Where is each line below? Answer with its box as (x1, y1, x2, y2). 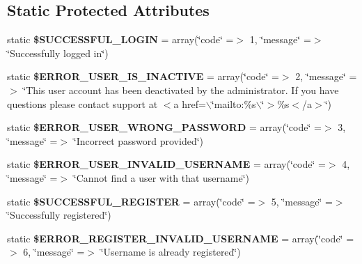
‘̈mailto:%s (211, 96, 256, 111)
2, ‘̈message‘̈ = (295, 69, 357, 84)
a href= (173, 96, 206, 111)
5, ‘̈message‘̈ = (271, 194, 333, 208)
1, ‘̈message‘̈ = (249, 32, 311, 47)
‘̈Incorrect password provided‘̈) (73, 133, 204, 148)
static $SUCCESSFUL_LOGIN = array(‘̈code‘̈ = (7, 32, 234, 47)
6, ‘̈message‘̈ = (23, 244, 85, 259)
